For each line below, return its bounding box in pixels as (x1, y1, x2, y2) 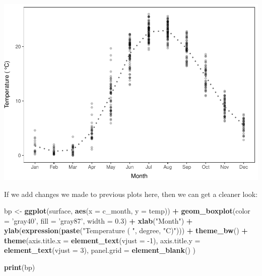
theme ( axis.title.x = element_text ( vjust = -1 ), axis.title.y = (4, 235, 201, 245)
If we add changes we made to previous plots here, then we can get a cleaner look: (4, 188, 258, 199)
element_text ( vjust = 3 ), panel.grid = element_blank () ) (4, 245, 196, 255)
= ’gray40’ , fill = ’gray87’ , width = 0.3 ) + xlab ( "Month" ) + (4, 215, 193, 226)
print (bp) (4, 262, 35, 272)
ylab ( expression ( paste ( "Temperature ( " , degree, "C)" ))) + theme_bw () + (4, 225, 248, 236)
